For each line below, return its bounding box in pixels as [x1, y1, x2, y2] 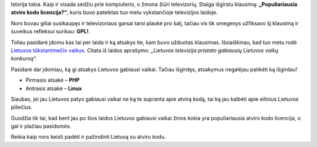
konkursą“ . [11, 55, 38, 62]
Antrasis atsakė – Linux [25, 85, 82, 92]
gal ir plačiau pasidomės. [11, 123, 72, 130]
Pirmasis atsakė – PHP [25, 77, 80, 84]
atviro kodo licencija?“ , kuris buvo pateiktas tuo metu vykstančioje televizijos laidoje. [11, 9, 218, 16]
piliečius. [11, 104, 32, 111]
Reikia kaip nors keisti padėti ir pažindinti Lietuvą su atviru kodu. [11, 134, 166, 141]
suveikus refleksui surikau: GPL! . [11, 28, 90, 35]
